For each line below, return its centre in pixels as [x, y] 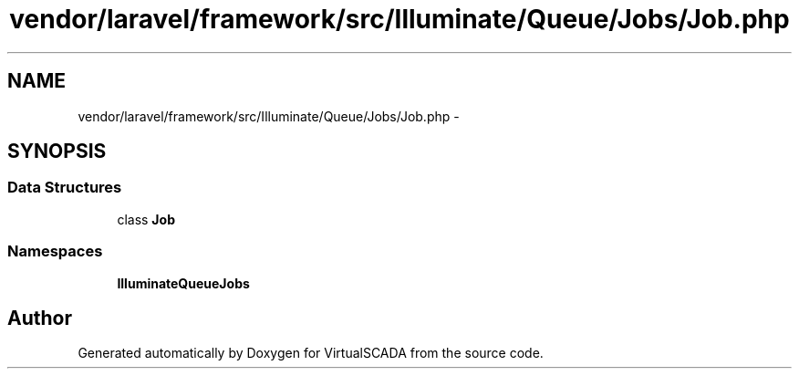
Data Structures [65, 188]
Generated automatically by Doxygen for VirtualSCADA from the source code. [311, 353]
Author [40, 318]
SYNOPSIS [57, 151]
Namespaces [55, 251]
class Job [146, 219]
